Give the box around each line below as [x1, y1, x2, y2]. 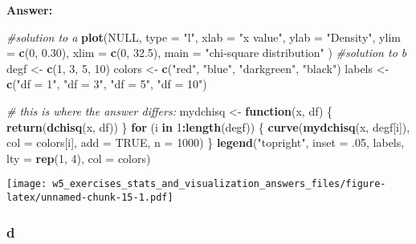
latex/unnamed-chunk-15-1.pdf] [6, 192, 173, 203]
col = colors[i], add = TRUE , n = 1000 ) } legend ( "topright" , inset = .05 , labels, [6, 134, 405, 151]
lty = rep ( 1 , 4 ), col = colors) [6, 149, 151, 166]
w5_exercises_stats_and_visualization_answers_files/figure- [52, 178, 386, 190]
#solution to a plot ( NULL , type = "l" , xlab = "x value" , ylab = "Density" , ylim [6, 28, 401, 45]
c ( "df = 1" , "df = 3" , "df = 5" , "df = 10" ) [6, 75, 207, 92]
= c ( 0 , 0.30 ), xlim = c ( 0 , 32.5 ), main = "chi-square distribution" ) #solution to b [6, 44, 407, 61]
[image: [6, 178, 47, 190]
